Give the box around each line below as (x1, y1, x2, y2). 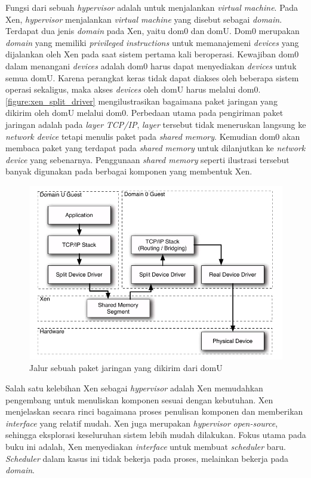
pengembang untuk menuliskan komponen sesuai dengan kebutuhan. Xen (5, 393, 273, 406)
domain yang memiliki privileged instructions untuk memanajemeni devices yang (5, 36, 299, 48)
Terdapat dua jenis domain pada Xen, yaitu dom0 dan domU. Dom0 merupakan (5, 24, 300, 37)
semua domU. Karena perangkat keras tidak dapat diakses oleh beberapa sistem (5, 71, 299, 84)
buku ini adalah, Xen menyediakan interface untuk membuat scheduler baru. (5, 440, 286, 452)
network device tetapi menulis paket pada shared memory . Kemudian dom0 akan (5, 130, 300, 142)
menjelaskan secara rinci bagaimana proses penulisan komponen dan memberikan (5, 405, 303, 418)
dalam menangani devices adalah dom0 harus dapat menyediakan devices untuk (5, 59, 297, 72)
